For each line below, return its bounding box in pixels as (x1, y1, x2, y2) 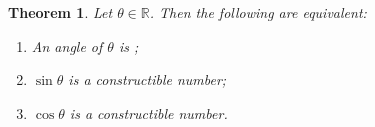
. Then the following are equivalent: (149, 2, 367, 22)
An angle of (31, 35, 103, 56)
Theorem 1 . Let (8, 2, 113, 22)
